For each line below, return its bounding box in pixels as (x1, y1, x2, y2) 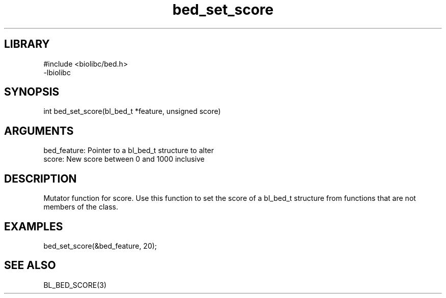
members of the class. (43, 202, 118, 212)
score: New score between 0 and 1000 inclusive (43, 155, 205, 164)
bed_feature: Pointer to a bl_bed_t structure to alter (43, 146, 214, 155)
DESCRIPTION (4, 172, 77, 185)
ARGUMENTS (4, 124, 74, 137)
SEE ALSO (4, 259, 56, 272)
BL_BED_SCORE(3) (43, 280, 107, 289)
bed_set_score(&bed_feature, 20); (43, 241, 157, 250)
